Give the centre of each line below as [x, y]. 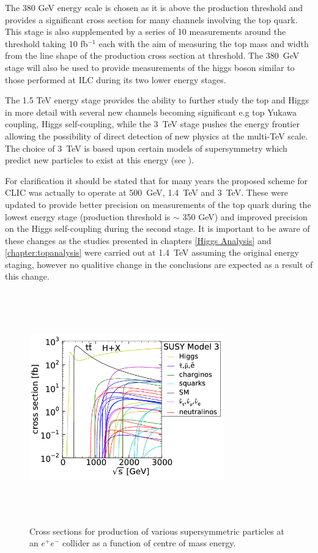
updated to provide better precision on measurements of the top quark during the [158, 204]
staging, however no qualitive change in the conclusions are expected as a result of [159, 264]
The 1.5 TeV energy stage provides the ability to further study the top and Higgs [157, 100]
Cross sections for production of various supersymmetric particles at [157, 531]
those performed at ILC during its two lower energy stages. [116, 79]
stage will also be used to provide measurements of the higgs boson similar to [150, 67]
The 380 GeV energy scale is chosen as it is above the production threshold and [154, 7]
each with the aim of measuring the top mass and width [204, 43]
